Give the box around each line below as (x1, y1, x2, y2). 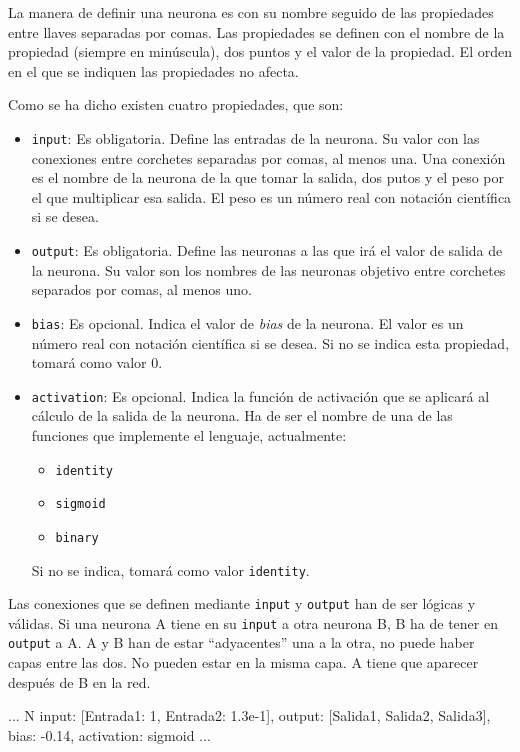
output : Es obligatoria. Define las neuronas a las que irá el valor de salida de (31, 240, 503, 260)
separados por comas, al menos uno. (31, 279, 252, 300)
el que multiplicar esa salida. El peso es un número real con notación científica (31, 186, 512, 207)
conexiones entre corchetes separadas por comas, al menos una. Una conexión (31, 147, 506, 168)
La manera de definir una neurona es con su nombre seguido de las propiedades (8, 2, 494, 22)
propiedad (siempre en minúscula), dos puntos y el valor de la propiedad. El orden (8, 41, 512, 62)
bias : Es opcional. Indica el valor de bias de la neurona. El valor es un (31, 312, 464, 333)
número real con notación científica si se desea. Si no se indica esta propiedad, (31, 332, 510, 353)
